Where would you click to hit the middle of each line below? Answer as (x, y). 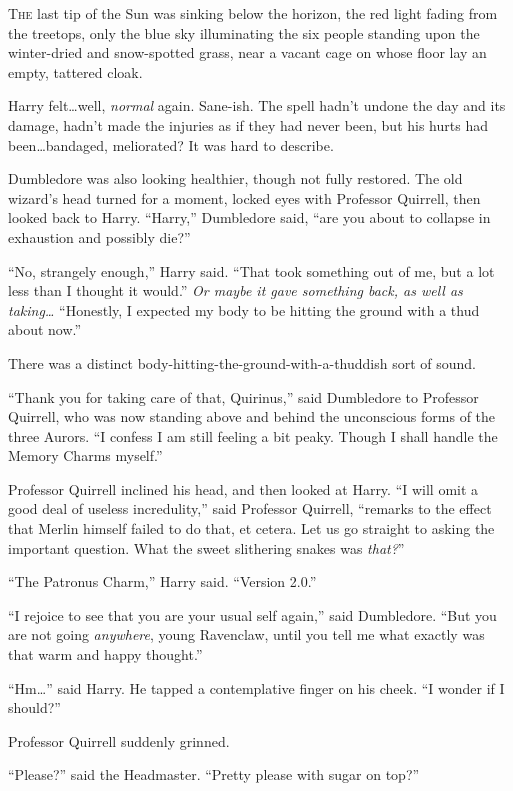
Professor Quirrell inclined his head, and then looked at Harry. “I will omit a (243, 488)
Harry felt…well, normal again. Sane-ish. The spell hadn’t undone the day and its (257, 105)
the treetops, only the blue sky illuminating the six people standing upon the (244, 32)
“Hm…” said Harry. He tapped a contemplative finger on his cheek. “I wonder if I (256, 687)
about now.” (45, 329)
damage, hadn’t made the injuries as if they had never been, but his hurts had (248, 124)
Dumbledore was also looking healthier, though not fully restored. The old (235, 178)
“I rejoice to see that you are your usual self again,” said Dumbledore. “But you (252, 614)
